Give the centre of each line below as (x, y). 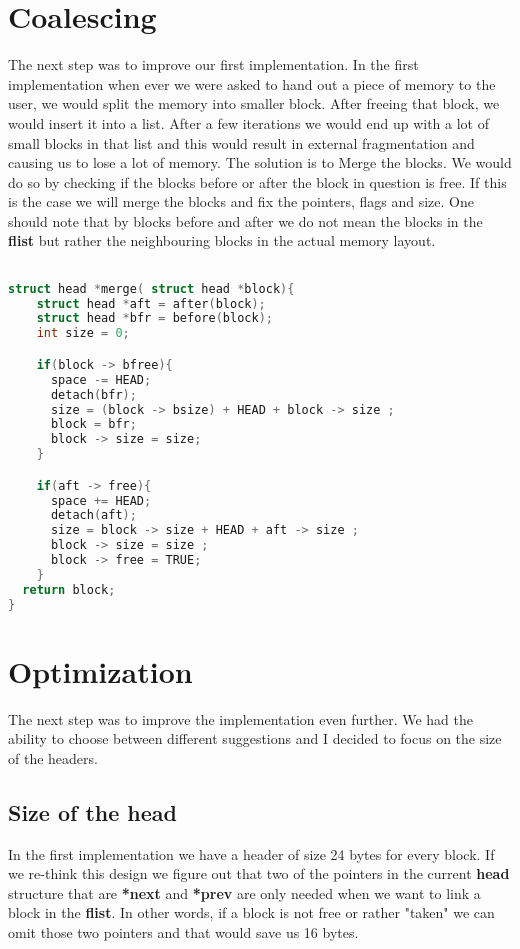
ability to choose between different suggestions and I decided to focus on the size (255, 738)
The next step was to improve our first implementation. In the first (213, 64)
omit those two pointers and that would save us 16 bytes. (183, 932)
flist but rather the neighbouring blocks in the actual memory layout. (222, 240)
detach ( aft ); (93, 515)
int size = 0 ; (83, 333)
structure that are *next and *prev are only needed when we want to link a (244, 892)
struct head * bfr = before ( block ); (154, 318)
